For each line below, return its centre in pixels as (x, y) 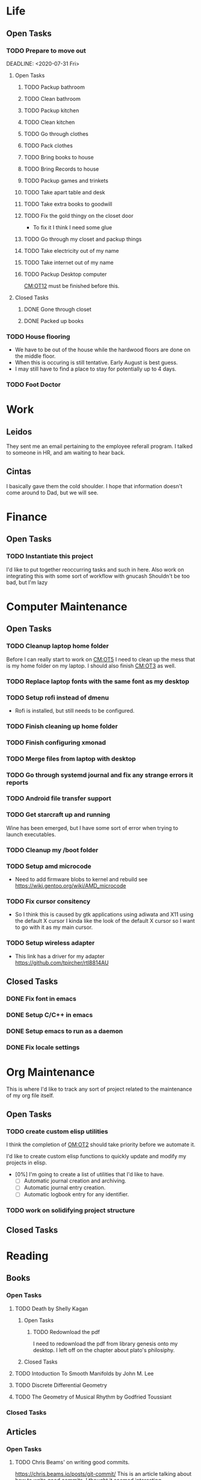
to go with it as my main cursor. (54, 927)
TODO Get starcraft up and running (58, 815)
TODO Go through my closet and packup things (83, 239)
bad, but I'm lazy (27, 582)
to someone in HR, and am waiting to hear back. (66, 453)
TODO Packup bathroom (54, 87)
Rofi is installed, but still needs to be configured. (75, 710)
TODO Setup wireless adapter (51, 943)
